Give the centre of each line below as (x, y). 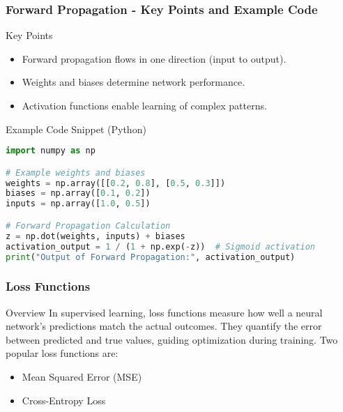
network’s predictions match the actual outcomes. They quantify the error (164, 326)
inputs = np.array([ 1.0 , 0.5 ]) (78, 204)
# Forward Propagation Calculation (88, 226)
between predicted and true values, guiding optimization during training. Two (172, 339)
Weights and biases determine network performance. (134, 82)
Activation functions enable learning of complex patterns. (144, 105)
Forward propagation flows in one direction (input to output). (154, 58)
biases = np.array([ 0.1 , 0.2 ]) (78, 193)
